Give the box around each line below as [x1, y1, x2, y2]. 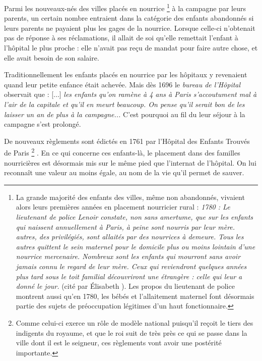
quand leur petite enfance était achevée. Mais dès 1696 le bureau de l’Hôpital [4, 79, 241, 89]
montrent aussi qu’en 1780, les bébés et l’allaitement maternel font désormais [16, 290, 254, 301]
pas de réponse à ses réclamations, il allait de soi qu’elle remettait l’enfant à [4, 32, 238, 43]
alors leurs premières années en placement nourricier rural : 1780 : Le [16, 201, 230, 212]
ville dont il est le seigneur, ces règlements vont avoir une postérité [16, 337, 222, 348]
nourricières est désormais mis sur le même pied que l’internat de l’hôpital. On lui [4, 157, 256, 168]
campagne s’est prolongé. [4, 119, 81, 129]
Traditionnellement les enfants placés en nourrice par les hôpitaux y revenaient [4, 69, 247, 80]
